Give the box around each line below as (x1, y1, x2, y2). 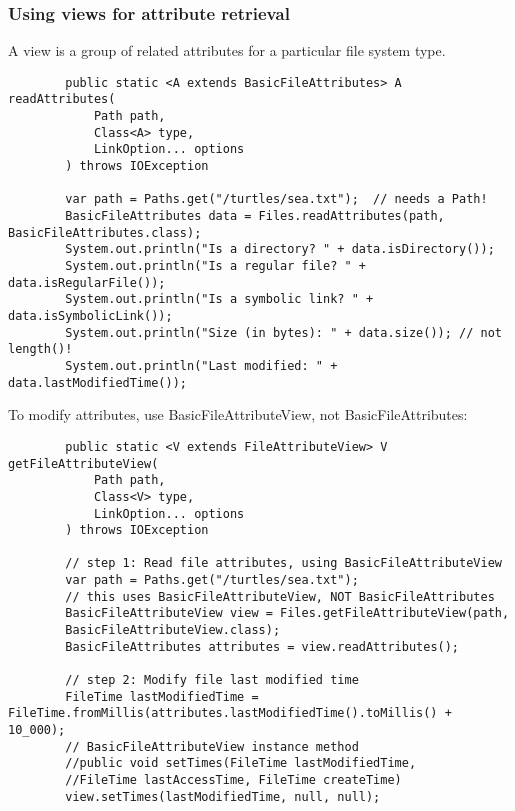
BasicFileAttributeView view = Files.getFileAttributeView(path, (65, 606, 510, 621)
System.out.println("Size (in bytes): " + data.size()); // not (65, 325, 502, 340)
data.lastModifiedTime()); (8, 375, 187, 390)
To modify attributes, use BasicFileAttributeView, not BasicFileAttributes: (8, 404, 468, 425)
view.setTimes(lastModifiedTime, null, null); (65, 789, 381, 804)
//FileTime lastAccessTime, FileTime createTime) (65, 773, 402, 787)
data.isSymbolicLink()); (8, 309, 173, 323)
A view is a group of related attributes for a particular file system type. (8, 40, 446, 61)
